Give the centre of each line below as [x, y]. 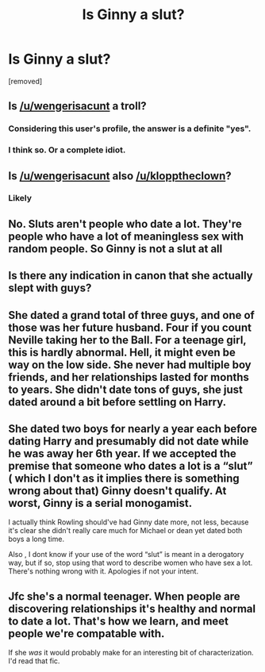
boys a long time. [36, 539]
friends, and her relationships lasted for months [129, 377]
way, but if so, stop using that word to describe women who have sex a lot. [131, 563]
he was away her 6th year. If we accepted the [122, 454]
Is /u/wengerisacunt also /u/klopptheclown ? [120, 176]
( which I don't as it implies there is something [124, 479]
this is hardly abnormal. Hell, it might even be [122, 352]
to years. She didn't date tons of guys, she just [126, 389]
